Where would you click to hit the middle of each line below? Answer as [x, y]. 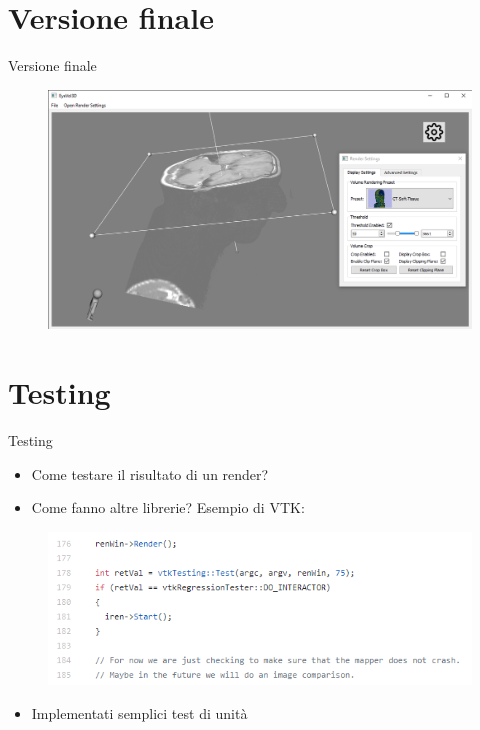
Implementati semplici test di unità [139, 712]
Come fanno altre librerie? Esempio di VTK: [168, 507]
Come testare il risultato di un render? [150, 473]
